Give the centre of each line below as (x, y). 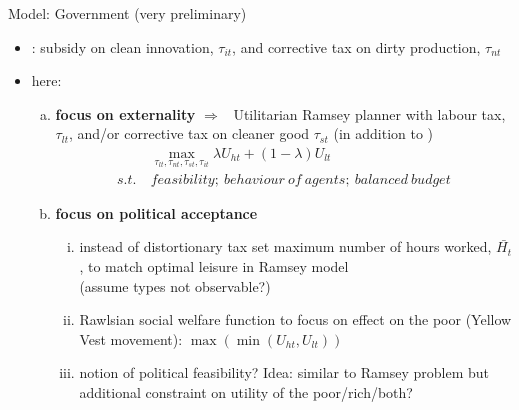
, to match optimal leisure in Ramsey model (214, 266)
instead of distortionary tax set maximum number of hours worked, (285, 246)
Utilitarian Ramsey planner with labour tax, (369, 113)
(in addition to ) (383, 133)
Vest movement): (131, 338)
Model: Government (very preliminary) (127, 13)
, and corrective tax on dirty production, (356, 46)
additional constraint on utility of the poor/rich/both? (246, 392)
